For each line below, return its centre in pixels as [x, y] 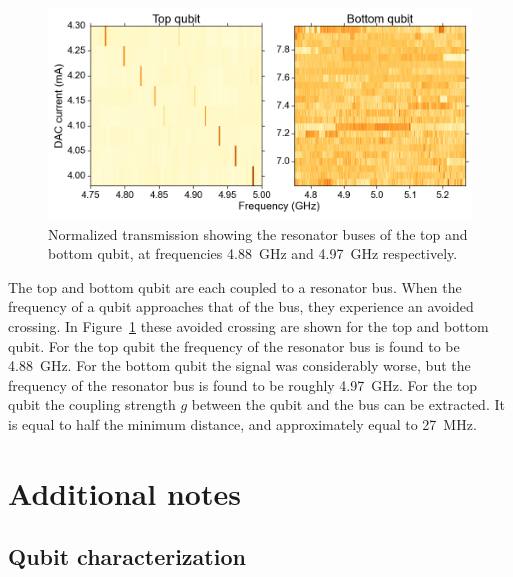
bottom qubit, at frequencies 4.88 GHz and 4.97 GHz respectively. [253, 253]
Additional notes [124, 492]
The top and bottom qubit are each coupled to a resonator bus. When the [235, 286]
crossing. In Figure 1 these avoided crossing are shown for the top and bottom [248, 325]
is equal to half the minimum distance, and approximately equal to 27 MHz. [242, 423]
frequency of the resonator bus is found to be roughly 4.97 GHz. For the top [242, 384]
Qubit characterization [127, 556]
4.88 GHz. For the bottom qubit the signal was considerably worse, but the [239, 365]
